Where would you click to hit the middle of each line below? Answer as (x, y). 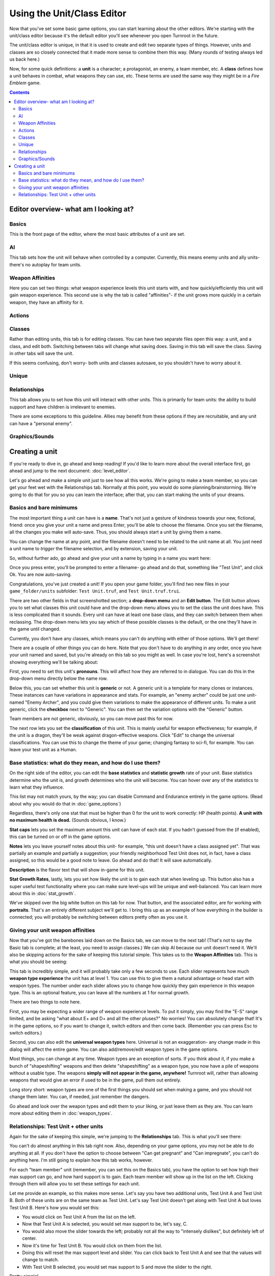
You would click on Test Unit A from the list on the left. (79, 1217)
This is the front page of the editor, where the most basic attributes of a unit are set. (97, 234)
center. (30, 1238)
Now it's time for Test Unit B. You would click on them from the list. (92, 1245)
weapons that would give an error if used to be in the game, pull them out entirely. (95, 1080)
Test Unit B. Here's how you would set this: (54, 1208)
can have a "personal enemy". (41, 423)
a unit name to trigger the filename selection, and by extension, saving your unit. (94, 549)
